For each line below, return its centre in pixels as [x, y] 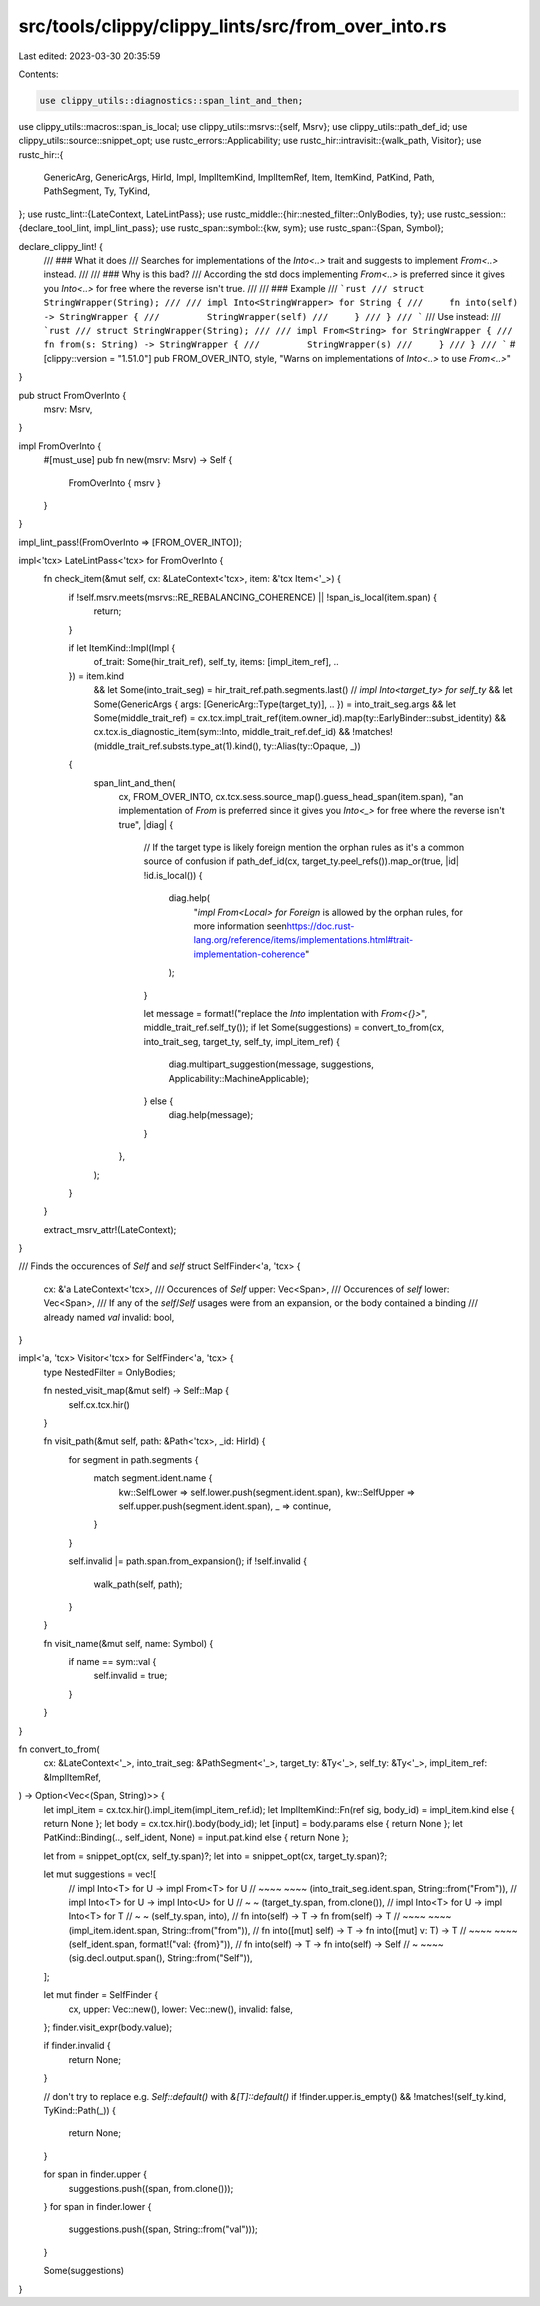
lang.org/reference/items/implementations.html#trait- [303, 940]
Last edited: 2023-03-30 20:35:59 [89, 56]
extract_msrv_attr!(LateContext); [110, 1229]
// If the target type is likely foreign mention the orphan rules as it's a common [304, 847]
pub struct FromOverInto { [72, 395]
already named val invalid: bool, [109, 1317]
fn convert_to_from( [59, 1749]
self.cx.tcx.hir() [99, 1404]
